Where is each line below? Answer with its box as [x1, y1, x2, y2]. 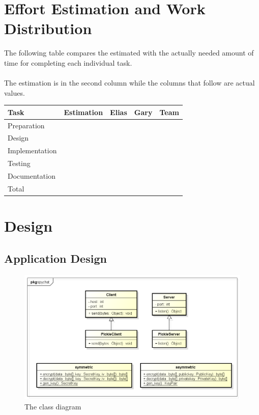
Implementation [8, 145, 57, 156]
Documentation [8, 171, 55, 181]
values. [4, 87, 25, 98]
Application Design [4, 250, 107, 266]
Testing [8, 158, 31, 169]
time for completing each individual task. [4, 57, 132, 68]
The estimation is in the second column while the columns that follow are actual [4, 77, 255, 88]
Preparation [8, 120, 45, 130]
